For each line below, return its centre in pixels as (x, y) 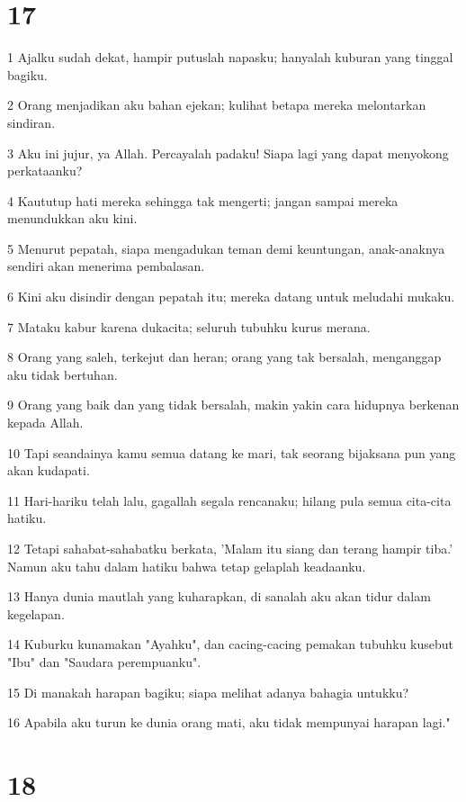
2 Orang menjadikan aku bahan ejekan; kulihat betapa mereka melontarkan (217, 105)
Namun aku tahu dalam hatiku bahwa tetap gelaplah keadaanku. (187, 566)
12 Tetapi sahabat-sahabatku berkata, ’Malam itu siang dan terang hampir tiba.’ (230, 548)
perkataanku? (45, 171)
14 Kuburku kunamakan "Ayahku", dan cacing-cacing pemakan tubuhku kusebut (231, 644)
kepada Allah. (45, 423)
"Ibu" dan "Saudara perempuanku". (104, 661)
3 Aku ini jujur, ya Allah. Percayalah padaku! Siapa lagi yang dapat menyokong (228, 153)
